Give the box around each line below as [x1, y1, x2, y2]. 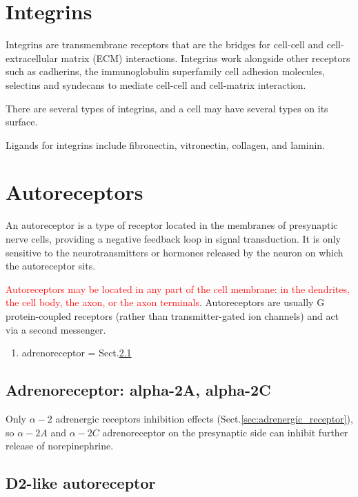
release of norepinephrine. [6, 438, 114, 453]
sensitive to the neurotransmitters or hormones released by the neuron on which [6, 245, 344, 259]
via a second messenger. [6, 322, 106, 336]
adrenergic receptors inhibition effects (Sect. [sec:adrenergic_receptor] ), [55, 411, 353, 425]
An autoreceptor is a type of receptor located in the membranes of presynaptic [6, 218, 338, 232]
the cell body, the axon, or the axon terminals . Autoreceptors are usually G [6, 295, 325, 310]
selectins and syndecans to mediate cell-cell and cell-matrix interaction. [6, 77, 306, 92]
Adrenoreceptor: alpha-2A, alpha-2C [6, 379, 271, 400]
